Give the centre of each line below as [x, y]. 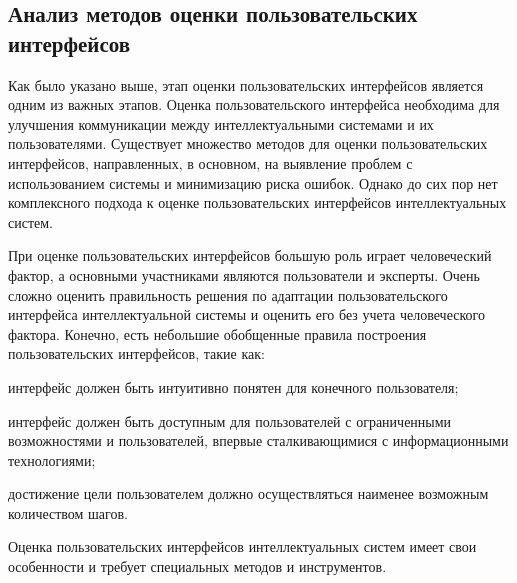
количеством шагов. [68, 512]
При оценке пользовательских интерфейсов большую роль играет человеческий [250, 255]
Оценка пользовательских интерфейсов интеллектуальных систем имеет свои [242, 546]
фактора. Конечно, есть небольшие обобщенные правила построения [217, 333]
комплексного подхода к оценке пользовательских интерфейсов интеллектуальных [257, 202]
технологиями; [52, 459]
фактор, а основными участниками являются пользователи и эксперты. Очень [244, 274]
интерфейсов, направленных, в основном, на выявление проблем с [210, 162]
